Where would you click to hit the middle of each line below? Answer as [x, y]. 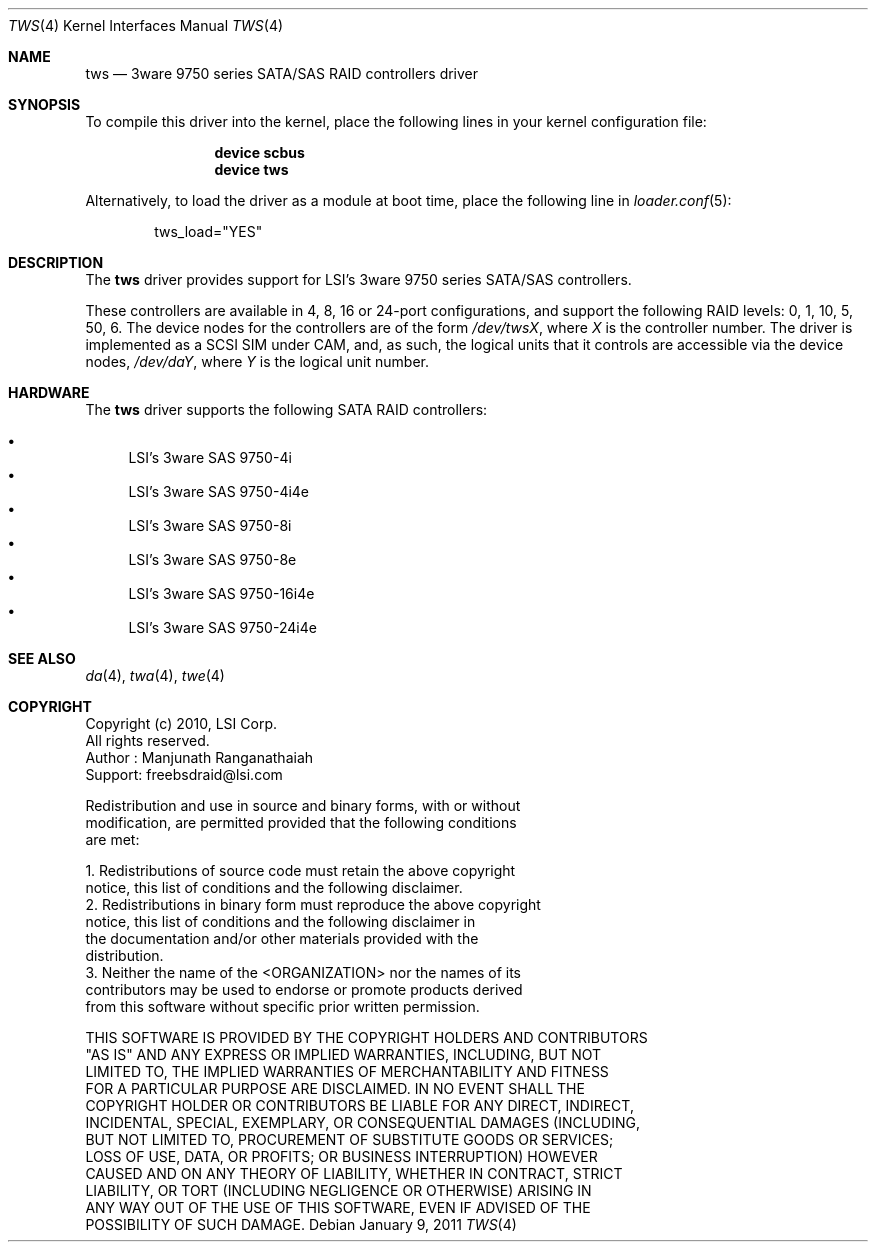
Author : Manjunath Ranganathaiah [199, 757]
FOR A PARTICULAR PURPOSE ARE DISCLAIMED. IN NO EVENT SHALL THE [335, 1088]
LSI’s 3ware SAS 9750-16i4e [221, 593]
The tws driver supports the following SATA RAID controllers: [286, 409]
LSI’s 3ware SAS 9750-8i [210, 525]
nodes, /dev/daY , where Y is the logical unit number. [257, 361]
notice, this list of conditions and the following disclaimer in [280, 921]
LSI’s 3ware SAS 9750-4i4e [219, 491]
